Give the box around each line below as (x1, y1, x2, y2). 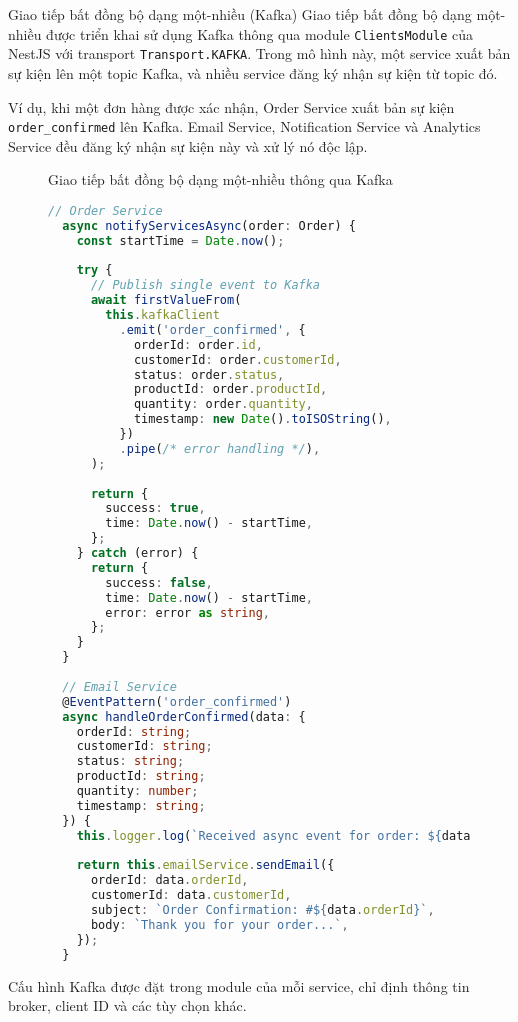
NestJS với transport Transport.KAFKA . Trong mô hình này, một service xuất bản (8, 43, 511, 64)
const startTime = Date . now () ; (76, 233, 285, 248)
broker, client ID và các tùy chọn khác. (8, 995, 247, 1016)
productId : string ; (76, 769, 206, 784)
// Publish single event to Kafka (90, 278, 321, 293)
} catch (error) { (76, 546, 199, 561)
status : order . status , (133, 367, 285, 382)
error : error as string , (105, 605, 270, 620)
